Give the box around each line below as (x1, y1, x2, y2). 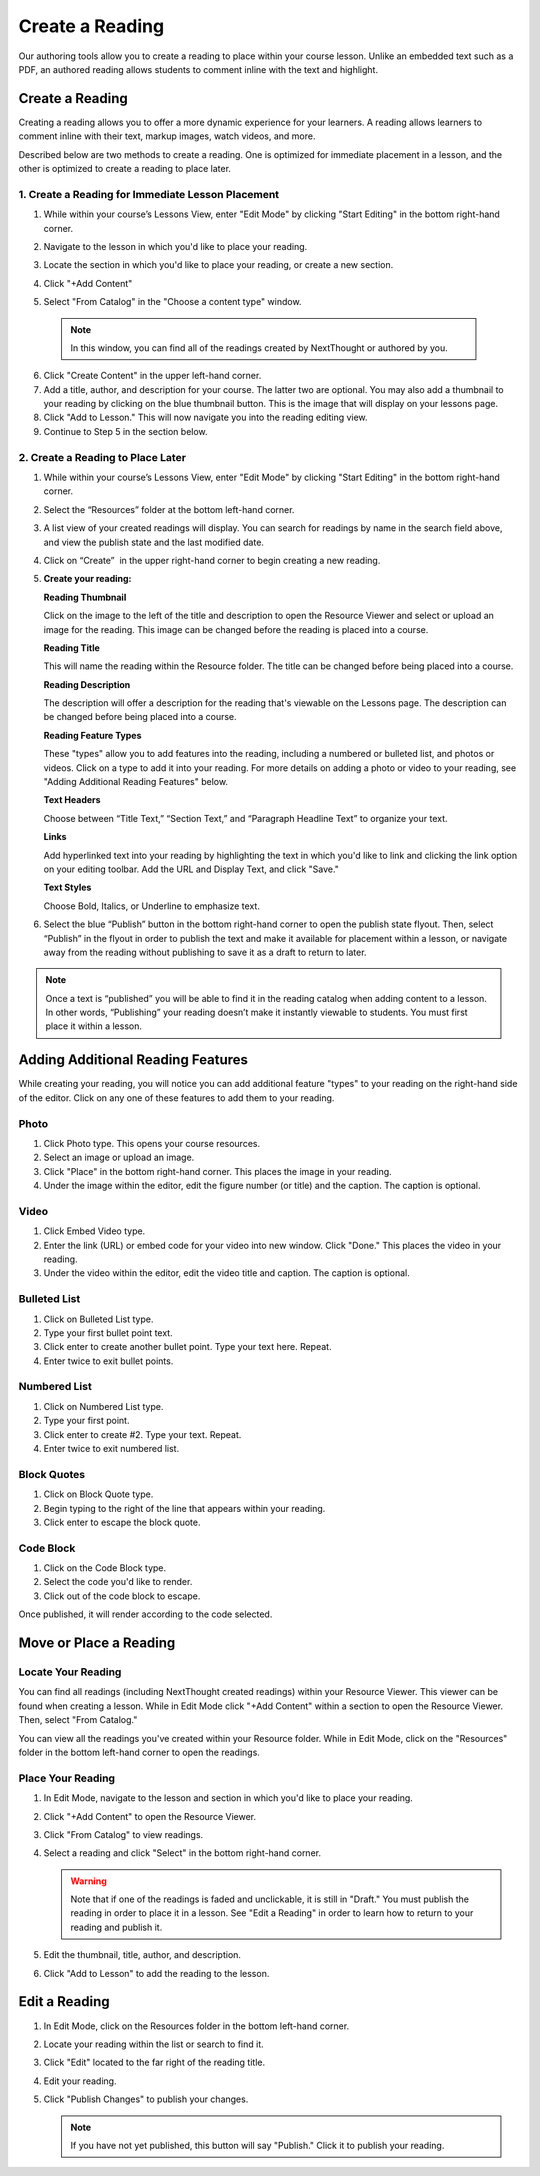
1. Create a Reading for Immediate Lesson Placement (18, 187, 280, 201)
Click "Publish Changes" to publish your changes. (43, 2093, 249, 2105)
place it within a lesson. (45, 1020, 142, 1032)
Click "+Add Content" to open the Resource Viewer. (43, 1810, 257, 1822)
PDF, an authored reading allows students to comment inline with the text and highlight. (18, 63, 379, 75)
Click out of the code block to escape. (43, 1590, 201, 1602)
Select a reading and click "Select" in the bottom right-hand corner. (43, 1847, 322, 1859)
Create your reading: (43, 573, 132, 585)
